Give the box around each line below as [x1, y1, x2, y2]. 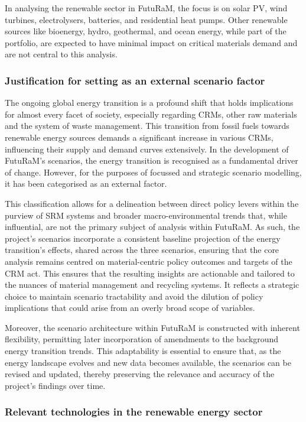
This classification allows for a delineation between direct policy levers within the [5, 197, 299, 209]
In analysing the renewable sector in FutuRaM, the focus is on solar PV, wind [5, 2, 288, 14]
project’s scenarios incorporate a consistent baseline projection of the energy [5, 232, 281, 244]
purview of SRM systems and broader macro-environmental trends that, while [5, 209, 287, 221]
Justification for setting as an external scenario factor [5, 73, 265, 87]
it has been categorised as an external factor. [5, 177, 167, 190]
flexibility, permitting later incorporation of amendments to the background [5, 333, 279, 345]
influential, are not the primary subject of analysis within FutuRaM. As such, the [5, 220, 300, 233]
